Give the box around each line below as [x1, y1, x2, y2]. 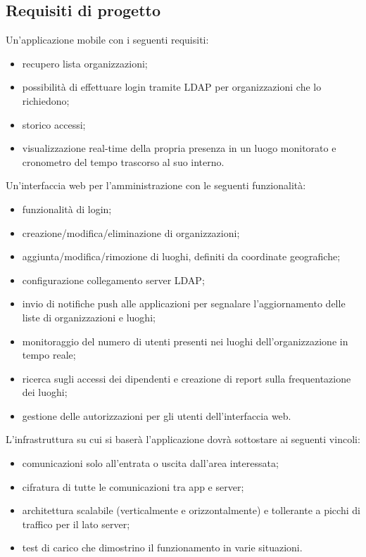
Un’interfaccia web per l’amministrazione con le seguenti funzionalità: [6, 178, 306, 193]
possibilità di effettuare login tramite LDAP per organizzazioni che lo [22, 79, 322, 94]
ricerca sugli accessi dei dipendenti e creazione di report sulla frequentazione [22, 371, 351, 385]
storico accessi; [22, 117, 86, 132]
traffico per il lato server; [22, 516, 130, 531]
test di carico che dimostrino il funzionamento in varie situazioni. [22, 540, 303, 555]
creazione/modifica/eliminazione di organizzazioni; [22, 225, 240, 240]
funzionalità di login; [22, 201, 112, 216]
